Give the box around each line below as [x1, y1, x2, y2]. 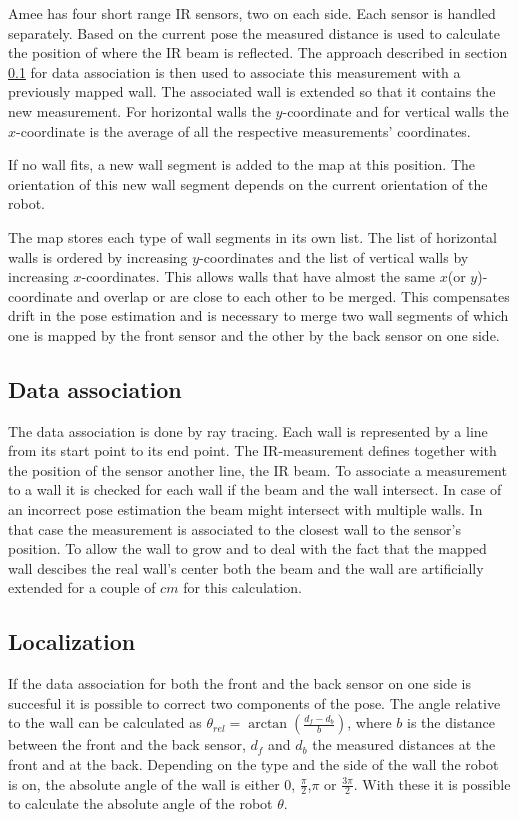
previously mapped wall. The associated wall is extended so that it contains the [8, 81, 496, 102]
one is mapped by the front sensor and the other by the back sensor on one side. [8, 324, 500, 345]
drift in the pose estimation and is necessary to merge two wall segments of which [8, 305, 509, 326]
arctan [248, 717, 288, 732]
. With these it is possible [353, 773, 511, 794]
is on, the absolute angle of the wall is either [8, 773, 280, 794]
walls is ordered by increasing [8, 246, 188, 267]
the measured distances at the [312, 734, 496, 755]
